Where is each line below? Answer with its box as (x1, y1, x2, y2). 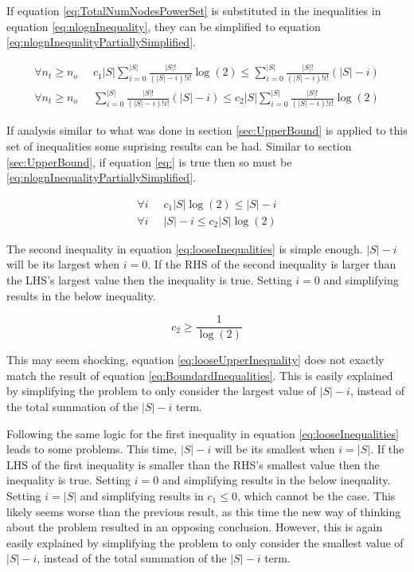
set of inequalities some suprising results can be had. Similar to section (6, 137, 352, 154)
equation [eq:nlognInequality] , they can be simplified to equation (6, 18, 321, 34)
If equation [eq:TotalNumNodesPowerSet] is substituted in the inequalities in (6, 2, 381, 18)
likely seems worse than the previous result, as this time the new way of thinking (6, 503, 401, 519)
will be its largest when (6, 256, 120, 272)
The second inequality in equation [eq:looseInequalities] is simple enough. (6, 240, 363, 257)
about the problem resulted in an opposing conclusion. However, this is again (6, 519, 383, 535)
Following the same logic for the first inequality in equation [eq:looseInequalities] (6, 425, 399, 441)
